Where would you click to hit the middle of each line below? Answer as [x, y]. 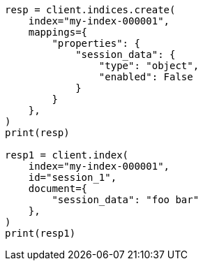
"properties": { [96, 43]
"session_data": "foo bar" [126, 200]
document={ [58, 189]
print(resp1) [40, 233]
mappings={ [58, 32]
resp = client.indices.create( [90, 10]
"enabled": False [146, 77]
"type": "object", [149, 66]
